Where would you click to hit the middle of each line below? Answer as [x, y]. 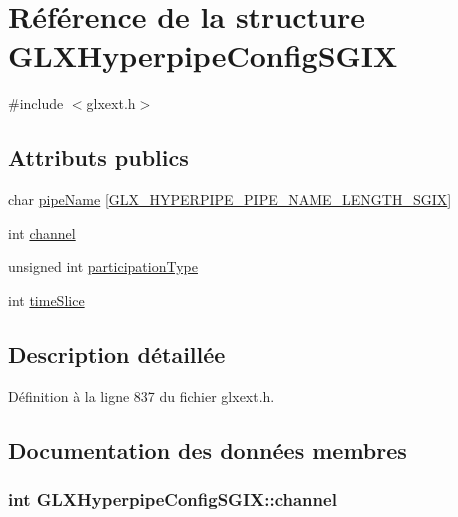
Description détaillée [117, 353]
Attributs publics [98, 157]
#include [36, 103]
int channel [42, 232]
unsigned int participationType [103, 266]
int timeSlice [46, 299]
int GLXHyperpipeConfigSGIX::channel [172, 498]
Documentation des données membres [207, 449]
